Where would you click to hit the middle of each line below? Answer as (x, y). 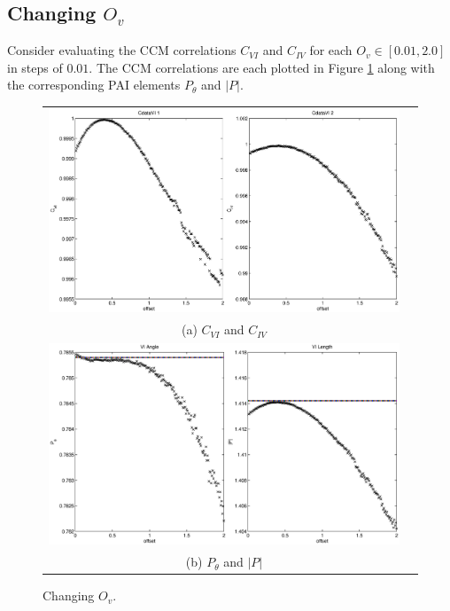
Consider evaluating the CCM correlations (122, 50)
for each (331, 50)
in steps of (35, 67)
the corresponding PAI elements (94, 85)
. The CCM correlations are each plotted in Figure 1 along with (262, 67)
